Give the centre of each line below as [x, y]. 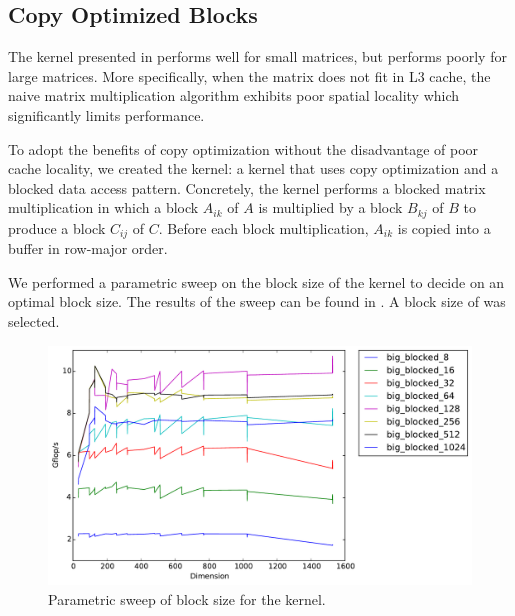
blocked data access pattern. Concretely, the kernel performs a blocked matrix [247, 187]
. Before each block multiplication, [263, 227]
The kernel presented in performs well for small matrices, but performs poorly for [257, 56]
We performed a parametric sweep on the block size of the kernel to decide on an [256, 281]
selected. [34, 321]
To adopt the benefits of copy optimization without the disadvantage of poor [243, 148]
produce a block [57, 227]
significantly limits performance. [106, 114]
